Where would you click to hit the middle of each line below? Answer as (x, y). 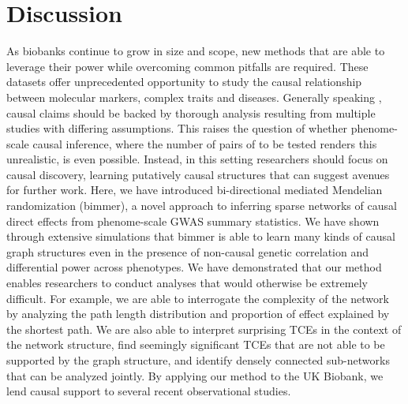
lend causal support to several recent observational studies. (149, 391)
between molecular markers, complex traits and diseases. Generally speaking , (194, 97)
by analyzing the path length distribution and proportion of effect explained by (198, 314)
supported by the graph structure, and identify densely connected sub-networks (198, 360)
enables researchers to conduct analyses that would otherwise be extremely (187, 283)
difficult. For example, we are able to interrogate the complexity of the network (198, 298)
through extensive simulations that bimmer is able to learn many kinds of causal (201, 236)
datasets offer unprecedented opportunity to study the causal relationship (184, 82)
